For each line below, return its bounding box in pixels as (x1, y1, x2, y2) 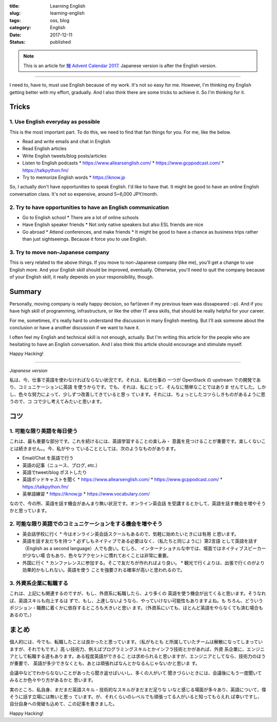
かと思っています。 (9, 507, 50, 514)
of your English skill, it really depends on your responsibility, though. (9, 274, 154, 280)
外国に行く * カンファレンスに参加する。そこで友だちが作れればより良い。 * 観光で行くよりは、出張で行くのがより (22, 560, 265, 566)
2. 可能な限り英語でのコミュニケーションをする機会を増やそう (9, 520, 163, 527)
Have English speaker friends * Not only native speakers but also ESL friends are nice (22, 221, 204, 228)
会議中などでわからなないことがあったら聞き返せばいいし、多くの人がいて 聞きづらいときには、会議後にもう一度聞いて (9, 670, 262, 676)
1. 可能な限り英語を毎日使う (9, 428, 78, 435)
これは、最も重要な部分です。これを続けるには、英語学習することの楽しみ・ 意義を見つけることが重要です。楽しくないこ (9, 438, 266, 444)
